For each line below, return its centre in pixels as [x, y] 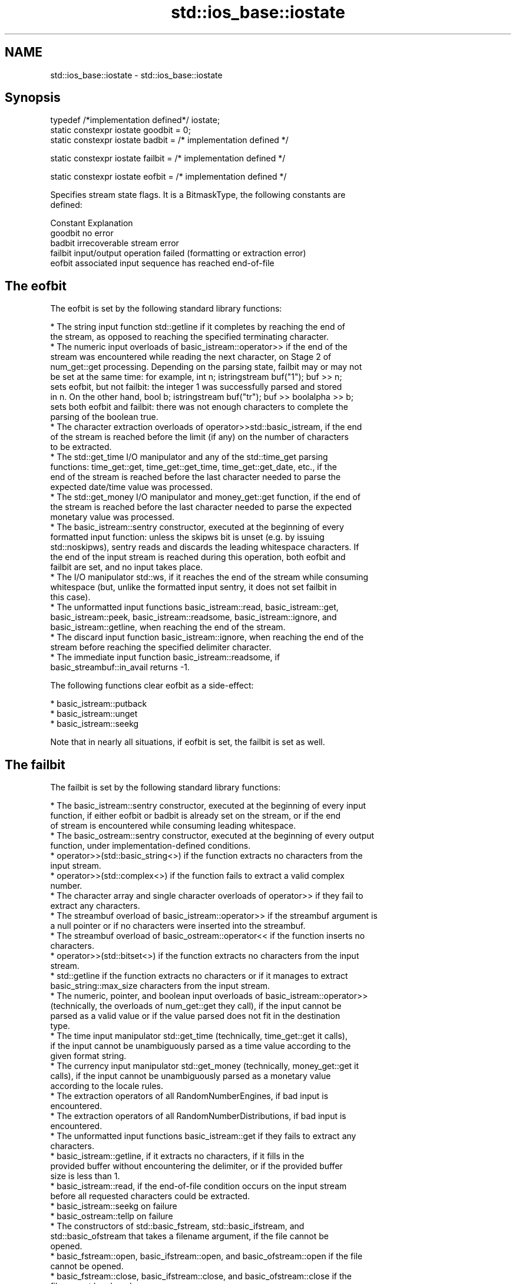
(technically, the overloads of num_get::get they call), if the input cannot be [196, 1006]
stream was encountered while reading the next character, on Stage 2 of [191, 357]
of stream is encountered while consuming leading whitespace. [173, 826]
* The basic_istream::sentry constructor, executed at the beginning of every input [208, 806]
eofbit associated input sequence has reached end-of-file [162, 263]
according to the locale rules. [107, 1086]
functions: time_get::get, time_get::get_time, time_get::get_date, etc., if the [193, 467]
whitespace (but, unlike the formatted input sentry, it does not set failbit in [193, 587]
